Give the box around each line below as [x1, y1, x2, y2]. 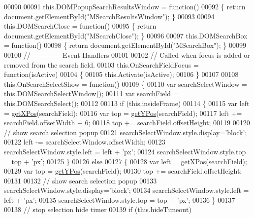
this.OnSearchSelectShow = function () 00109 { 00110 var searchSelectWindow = [4, 78, 247, 89]
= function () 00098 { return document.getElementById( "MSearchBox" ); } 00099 [4, 40, 246, 50]
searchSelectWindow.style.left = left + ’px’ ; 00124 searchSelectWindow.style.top [4, 146, 246, 156]
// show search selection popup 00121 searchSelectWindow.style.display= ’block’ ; [4, 127, 247, 137]
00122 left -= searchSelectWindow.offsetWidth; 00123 [4, 137, 165, 147]
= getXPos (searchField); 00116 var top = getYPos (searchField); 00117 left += [4, 108, 242, 118]
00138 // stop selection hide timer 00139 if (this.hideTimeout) [4, 204, 192, 215]
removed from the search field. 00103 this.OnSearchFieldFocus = [4, 59, 199, 70]
